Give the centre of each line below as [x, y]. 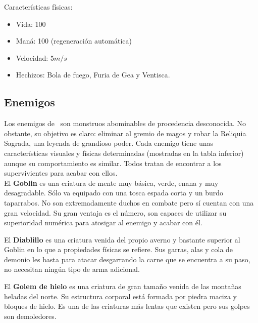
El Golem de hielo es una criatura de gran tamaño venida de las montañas [123, 286]
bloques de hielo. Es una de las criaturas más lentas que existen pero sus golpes [127, 306]
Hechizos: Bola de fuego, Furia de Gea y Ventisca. [93, 75]
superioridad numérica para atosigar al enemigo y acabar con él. [103, 223]
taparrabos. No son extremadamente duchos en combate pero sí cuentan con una [129, 202]
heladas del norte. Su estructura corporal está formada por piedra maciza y [121, 296]
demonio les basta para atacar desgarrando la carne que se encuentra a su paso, [127, 259]
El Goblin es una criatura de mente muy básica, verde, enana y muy [111, 183]
